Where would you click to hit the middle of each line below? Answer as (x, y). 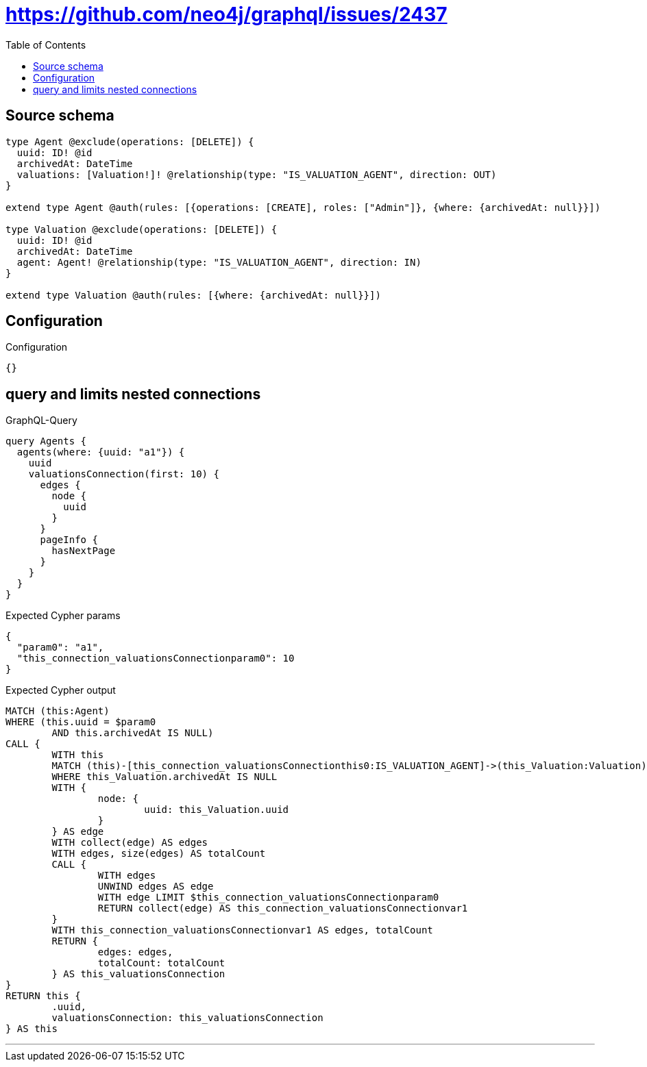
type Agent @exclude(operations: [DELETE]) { (130, 141)
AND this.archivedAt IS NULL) (133, 733)
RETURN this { (43, 996)
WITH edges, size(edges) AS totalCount (159, 854)
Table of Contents (46, 45)
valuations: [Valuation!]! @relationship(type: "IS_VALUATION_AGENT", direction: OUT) (257, 174)
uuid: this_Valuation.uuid (217, 810)
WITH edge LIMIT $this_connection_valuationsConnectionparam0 (268, 897)
